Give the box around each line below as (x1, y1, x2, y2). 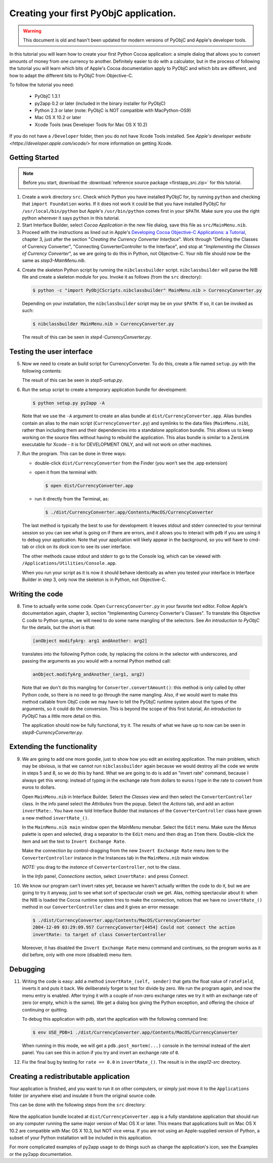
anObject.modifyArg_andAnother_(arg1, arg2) (32, 672, 145, 677)
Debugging (9, 965, 45, 974)
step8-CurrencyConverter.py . (22, 729, 83, 735)
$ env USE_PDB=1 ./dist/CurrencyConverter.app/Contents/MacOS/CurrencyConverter (32, 1029, 238, 1035)
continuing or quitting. (22, 1006, 68, 1013)
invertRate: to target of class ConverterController (32, 932, 166, 937)
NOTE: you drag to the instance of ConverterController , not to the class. (22, 864, 181, 870)
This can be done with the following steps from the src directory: (9, 1102, 146, 1108)
